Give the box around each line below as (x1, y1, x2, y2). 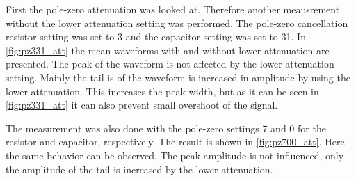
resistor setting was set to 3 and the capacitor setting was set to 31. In (6, 29, 306, 44)
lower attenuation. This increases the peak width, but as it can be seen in (6, 84, 319, 98)
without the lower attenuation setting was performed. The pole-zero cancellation (6, 15, 348, 30)
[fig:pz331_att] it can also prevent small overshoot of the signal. (6, 97, 278, 112)
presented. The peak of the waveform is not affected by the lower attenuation (6, 56, 334, 71)
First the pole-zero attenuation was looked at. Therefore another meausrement (6, 2, 340, 16)
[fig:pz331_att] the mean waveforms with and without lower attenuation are (6, 42, 330, 57)
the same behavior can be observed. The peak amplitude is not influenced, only (6, 148, 344, 162)
